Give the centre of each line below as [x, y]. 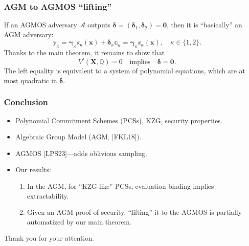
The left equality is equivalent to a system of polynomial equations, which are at [125, 71]
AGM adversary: [29, 34]
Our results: [33, 169]
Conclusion [26, 102]
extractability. [48, 195]
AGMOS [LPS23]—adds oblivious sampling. [81, 153]
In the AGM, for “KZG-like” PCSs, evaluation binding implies [121, 186]
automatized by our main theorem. [79, 221]
